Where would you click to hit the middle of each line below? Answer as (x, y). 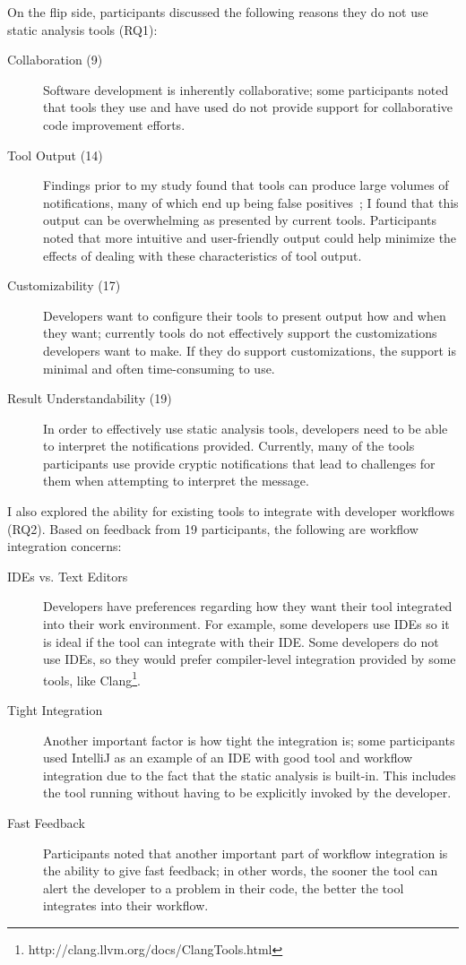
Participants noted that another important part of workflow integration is (246, 853)
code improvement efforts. (114, 124)
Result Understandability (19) (90, 398)
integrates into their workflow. (126, 905)
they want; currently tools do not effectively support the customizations (240, 333)
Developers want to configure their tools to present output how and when (245, 315)
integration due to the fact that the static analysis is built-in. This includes (250, 775)
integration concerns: (65, 546)
